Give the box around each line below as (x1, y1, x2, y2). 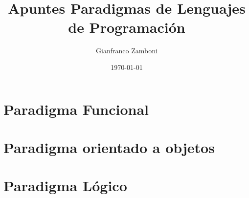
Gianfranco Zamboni (96, 45, 158, 56)
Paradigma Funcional (3, 99, 149, 119)
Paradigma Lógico (3, 176, 127, 196)
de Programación (68, 17, 185, 37)
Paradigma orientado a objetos (3, 137, 215, 157)
